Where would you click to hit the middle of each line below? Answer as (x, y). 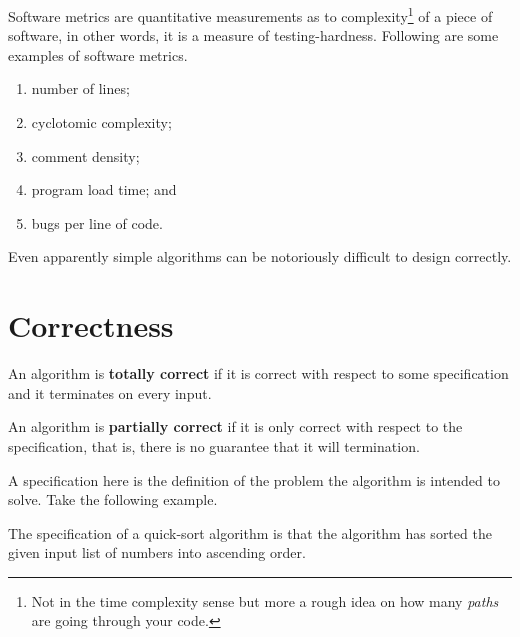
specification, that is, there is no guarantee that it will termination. (214, 445)
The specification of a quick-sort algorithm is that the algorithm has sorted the (250, 532)
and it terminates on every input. (110, 392)
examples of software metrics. (98, 54)
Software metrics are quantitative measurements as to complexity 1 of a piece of (250, 14)
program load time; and (104, 189)
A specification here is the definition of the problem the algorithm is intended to (254, 479)
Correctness (91, 325)
